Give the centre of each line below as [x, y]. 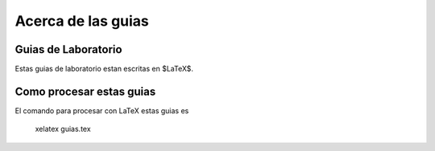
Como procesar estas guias [85, 91]
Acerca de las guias [82, 21]
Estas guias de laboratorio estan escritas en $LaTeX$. [104, 69]
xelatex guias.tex [63, 129]
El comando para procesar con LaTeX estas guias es [102, 110]
